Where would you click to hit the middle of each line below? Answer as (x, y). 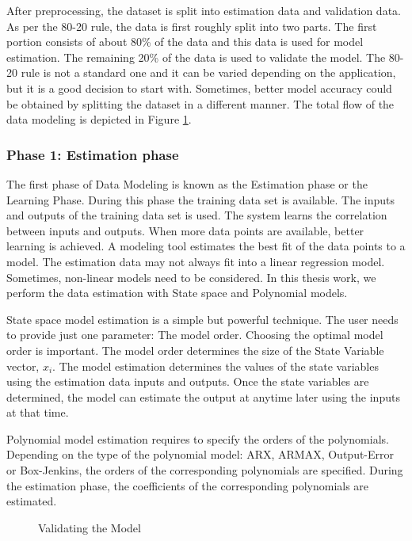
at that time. (38, 412)
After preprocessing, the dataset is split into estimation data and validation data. (204, 10)
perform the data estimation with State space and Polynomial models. (177, 293)
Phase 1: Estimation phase (93, 154)
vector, (23, 366)
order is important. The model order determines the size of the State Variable (195, 350)
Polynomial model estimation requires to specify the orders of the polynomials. (198, 438)
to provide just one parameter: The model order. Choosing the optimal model (195, 335)
